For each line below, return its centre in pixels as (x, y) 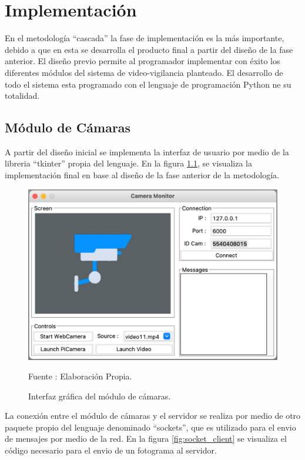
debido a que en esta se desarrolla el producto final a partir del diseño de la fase (149, 49)
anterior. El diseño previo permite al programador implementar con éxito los (143, 61)
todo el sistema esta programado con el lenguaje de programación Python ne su (148, 84)
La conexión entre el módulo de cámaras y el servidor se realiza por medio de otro (153, 416)
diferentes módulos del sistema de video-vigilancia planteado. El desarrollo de (144, 72)
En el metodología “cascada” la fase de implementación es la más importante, (145, 38)
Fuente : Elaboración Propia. (80, 376)
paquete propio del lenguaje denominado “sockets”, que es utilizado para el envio (150, 427)
